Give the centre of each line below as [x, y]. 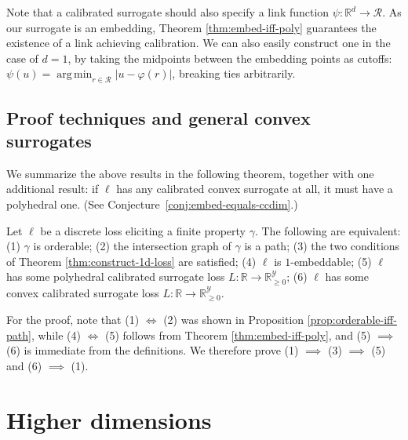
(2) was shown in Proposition [234, 320]
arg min [75, 75]
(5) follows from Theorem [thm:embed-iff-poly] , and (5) [238, 335]
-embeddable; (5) [331, 261]
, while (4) [56, 335]
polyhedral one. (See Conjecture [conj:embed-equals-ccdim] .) [152, 204]
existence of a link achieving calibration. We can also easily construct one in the [199, 43]
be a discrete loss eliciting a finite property [143, 230]
